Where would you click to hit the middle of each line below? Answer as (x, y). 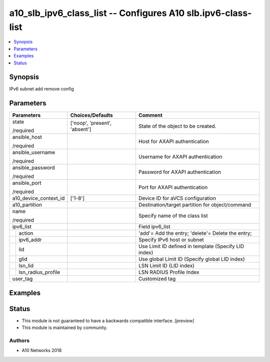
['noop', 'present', (91, 123)
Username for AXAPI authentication (180, 157)
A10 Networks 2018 (42, 351)
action (26, 233)
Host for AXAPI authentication (174, 141)
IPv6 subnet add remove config (42, 89)
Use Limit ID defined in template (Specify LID (191, 246)
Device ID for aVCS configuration (177, 198)
